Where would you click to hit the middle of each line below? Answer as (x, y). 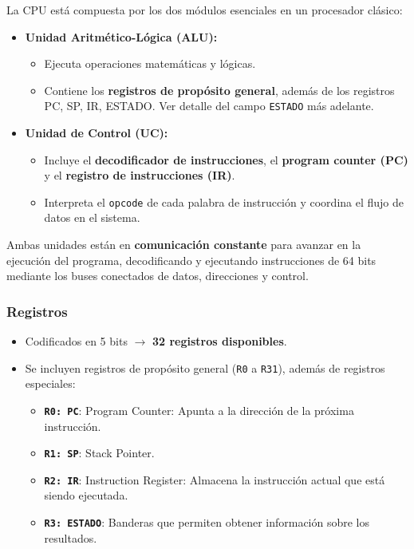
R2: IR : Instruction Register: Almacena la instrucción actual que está (215, 479)
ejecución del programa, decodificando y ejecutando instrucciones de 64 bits (191, 260)
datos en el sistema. (92, 217)
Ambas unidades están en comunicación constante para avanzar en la (184, 245)
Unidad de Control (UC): (97, 133)
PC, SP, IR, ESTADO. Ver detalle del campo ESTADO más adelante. (209, 106)
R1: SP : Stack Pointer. (99, 453)
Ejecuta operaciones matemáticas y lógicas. (150, 63)
